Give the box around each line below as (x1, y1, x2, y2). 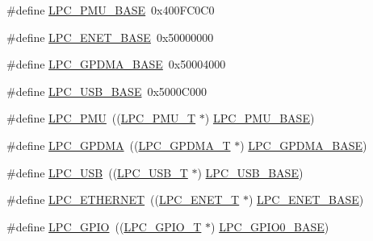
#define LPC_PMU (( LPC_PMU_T (6, 110, 196, 127)
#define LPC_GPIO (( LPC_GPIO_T (6, 218, 202, 235)
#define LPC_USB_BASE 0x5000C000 (6, 82, 207, 99)
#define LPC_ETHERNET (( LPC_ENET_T (6, 191, 240, 208)
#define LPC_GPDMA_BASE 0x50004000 (6, 56, 226, 73)
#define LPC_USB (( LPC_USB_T (6, 164, 188, 181)
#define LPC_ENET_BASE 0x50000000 (6, 28, 214, 45)
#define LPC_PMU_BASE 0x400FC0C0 (6, 2, 215, 18)
